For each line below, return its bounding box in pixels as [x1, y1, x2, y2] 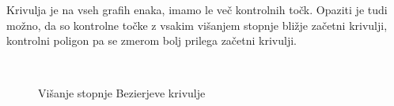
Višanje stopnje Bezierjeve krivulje [38, 85, 206, 101]
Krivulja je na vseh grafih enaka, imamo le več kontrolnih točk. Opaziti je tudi [6, 2, 388, 17]
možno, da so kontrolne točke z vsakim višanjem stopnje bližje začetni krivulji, [6, 16, 388, 33]
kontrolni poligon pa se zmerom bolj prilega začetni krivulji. [6, 32, 297, 49]
